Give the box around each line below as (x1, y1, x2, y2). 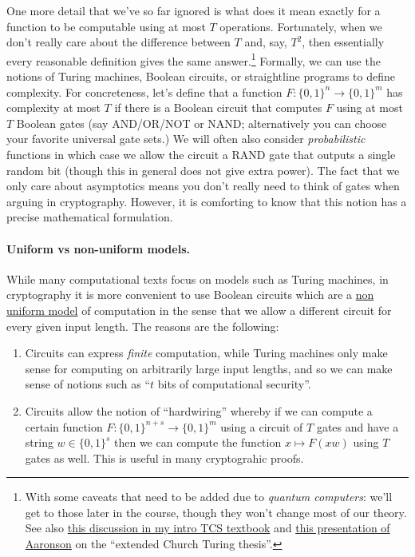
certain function (25, 418, 103, 435)
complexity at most (6, 99, 101, 116)
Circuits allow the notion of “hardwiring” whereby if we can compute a (25, 402, 373, 419)
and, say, (244, 34, 287, 50)
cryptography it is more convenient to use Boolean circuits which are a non (6, 286, 374, 303)
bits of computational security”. (157, 376, 311, 392)
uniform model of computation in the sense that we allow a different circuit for (6, 301, 392, 318)
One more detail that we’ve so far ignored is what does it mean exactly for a (6, 2, 381, 18)
